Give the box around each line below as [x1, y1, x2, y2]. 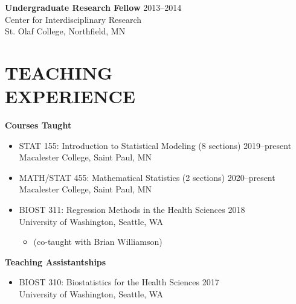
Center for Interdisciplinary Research [5, 13, 142, 25]
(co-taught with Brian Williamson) [33, 235, 162, 248]
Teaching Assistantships [5, 255, 106, 268]
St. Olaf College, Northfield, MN [5, 25, 126, 37]
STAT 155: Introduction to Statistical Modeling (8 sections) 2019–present [19, 139, 292, 151]
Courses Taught [5, 119, 72, 131]
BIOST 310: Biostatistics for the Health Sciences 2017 [19, 276, 219, 288]
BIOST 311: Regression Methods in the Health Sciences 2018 [19, 203, 245, 216]
